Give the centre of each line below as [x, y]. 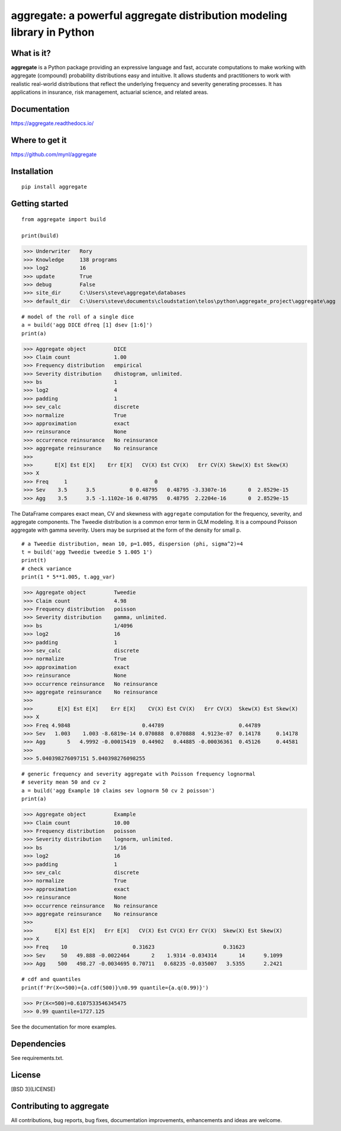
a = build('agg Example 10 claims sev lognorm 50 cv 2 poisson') [118, 790]
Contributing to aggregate [60, 1106]
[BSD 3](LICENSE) [33, 1089]
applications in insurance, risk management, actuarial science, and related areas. [110, 92]
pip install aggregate [54, 187]
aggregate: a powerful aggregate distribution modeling [149, 15]
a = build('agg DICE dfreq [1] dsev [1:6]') [87, 325]
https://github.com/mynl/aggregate [54, 154]
